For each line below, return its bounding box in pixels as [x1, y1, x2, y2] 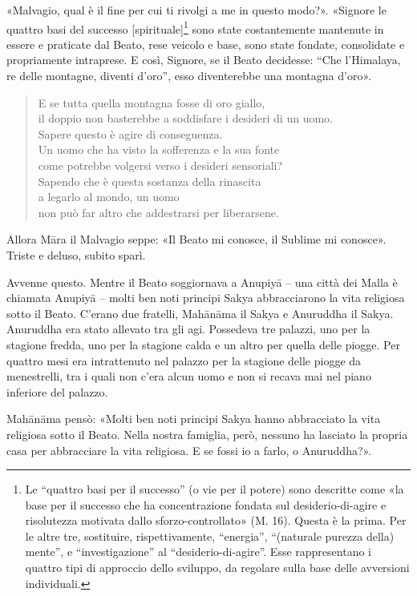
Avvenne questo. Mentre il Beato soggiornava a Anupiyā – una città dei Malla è [6, 273, 398, 290]
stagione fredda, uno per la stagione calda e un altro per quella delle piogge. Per [6, 336, 400, 352]
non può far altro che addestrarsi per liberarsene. [38, 203, 279, 220]
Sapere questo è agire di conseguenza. [38, 125, 223, 142]
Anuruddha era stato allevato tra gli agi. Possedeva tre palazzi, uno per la [6, 320, 370, 337]
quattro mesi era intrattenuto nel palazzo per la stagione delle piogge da [6, 352, 362, 368]
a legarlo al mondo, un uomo [38, 188, 180, 205]
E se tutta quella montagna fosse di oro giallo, [38, 94, 265, 111]
